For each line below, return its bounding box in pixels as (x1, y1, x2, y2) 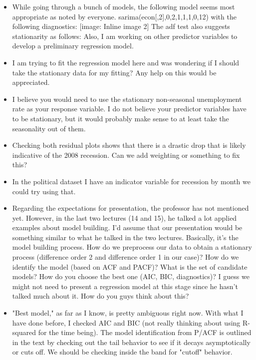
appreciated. (12, 77, 50, 87)
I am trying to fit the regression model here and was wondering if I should (12, 57, 240, 67)
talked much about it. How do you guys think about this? (12, 291, 189, 301)
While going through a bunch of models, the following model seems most (12, 1, 235, 11)
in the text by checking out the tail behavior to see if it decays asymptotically (12, 337, 251, 347)
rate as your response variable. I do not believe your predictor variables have (12, 103, 247, 114)
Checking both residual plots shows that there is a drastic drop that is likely (12, 140, 246, 150)
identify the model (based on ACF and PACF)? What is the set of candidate (12, 261, 248, 272)
